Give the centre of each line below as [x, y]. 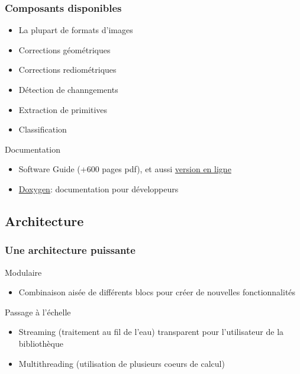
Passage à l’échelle [38, 312]
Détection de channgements [68, 89]
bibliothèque [41, 343]
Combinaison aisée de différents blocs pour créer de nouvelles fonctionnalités [157, 292]
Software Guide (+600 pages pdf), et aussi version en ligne [125, 169]
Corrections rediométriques [67, 70]
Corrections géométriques [64, 49]
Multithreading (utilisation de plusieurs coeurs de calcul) [122, 363]
